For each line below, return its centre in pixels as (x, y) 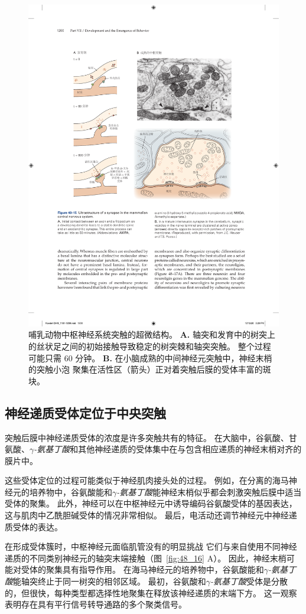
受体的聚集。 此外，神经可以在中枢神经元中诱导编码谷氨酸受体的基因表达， (151, 503)
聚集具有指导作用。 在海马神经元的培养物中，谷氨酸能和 (155, 569)
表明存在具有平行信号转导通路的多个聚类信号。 (96, 604)
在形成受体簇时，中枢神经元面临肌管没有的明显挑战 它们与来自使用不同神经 (151, 546)
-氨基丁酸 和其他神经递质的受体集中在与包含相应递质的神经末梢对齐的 (168, 449)
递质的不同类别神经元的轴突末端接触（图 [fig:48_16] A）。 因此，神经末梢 (146, 558)
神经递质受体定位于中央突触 (85, 412)
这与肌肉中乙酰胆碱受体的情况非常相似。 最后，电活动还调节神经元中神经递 (151, 515)
